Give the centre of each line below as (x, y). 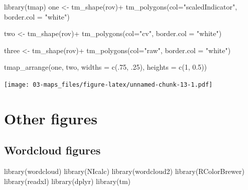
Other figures (51, 118)
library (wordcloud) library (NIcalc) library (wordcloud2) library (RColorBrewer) (124, 171)
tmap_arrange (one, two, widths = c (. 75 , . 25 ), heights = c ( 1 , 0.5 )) (106, 67)
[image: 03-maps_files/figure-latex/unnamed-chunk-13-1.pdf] (108, 84)
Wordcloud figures (52, 150)
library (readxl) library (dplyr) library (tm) (68, 181)
